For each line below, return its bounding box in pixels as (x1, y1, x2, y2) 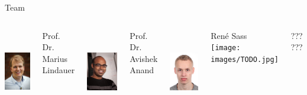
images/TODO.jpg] (211, 55, 279, 64)
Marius (42, 52, 68, 64)
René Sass (211, 29, 247, 41)
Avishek (130, 52, 158, 64)
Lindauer (42, 64, 75, 76)
